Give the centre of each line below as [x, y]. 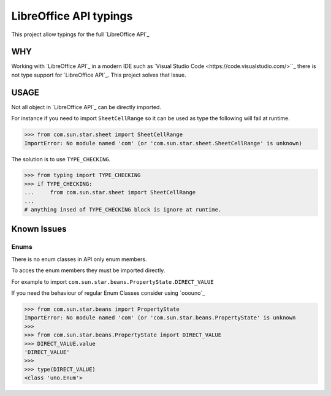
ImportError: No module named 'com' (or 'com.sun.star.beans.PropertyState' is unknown [160, 318]
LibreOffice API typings [72, 16]
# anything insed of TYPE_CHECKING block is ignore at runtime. [123, 210]
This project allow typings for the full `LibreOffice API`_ [80, 34]
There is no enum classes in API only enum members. [79, 259]
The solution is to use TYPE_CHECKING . [61, 159]
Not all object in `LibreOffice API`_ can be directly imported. [86, 107]
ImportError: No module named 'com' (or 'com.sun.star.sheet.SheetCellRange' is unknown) [163, 143]
